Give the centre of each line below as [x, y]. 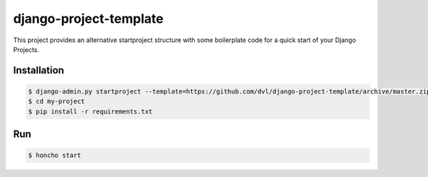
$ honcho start [55, 156]
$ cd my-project [57, 101]
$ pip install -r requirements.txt [90, 111]
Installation [39, 70]
